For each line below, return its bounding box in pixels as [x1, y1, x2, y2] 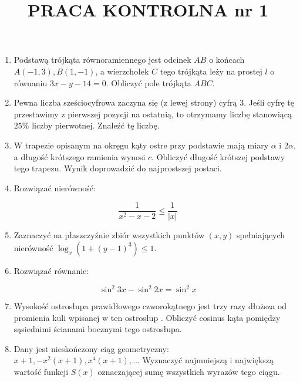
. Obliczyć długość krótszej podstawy [151, 150, 285, 163]
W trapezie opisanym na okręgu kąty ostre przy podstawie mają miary [14, 138, 269, 151]
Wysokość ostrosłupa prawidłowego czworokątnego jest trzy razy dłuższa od [14, 300, 287, 312]
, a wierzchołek [95, 65, 149, 77]
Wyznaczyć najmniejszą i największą [142, 354, 274, 366]
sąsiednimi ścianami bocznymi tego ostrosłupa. [14, 323, 182, 335]
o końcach [209, 53, 245, 66]
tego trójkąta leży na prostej [160, 65, 262, 77]
